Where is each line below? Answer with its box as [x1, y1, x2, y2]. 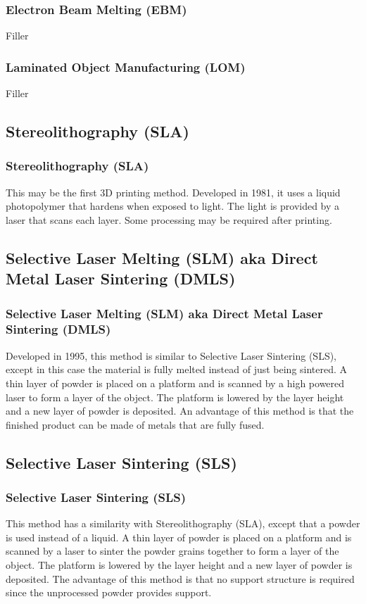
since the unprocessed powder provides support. [6, 585, 212, 600]
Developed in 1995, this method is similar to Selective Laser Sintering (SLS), [6, 348, 337, 363]
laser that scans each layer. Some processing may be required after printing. [6, 212, 332, 227]
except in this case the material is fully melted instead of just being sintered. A [6, 362, 348, 377]
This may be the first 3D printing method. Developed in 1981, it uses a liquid [6, 184, 341, 199]
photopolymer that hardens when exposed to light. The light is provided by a [6, 199, 340, 213]
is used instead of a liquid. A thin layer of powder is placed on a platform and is [6, 529, 352, 544]
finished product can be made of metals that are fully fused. [6, 417, 265, 432]
